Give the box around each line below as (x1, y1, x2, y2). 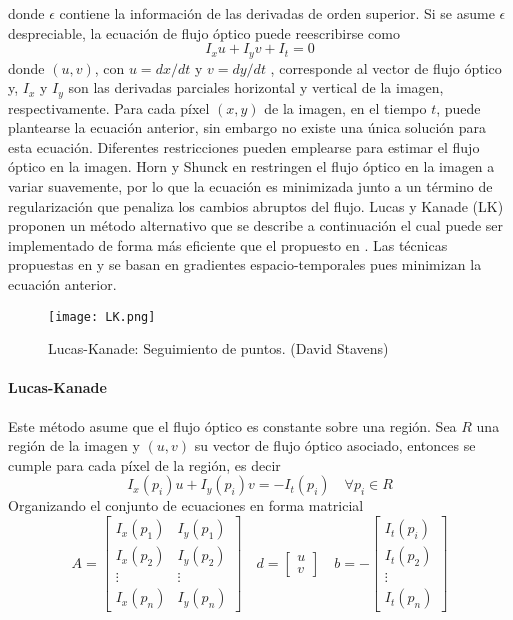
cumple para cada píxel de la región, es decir (8, 454, 281, 475)
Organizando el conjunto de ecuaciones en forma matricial (8, 495, 364, 516)
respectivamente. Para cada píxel (8, 97, 210, 118)
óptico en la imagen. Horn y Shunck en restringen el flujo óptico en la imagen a (8, 156, 495, 177)
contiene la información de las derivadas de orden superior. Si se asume (59, 3, 495, 23)
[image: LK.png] (48, 309, 156, 324)
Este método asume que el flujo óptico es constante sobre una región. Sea (8, 415, 457, 436)
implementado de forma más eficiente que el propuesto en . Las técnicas (8, 234, 448, 255)
